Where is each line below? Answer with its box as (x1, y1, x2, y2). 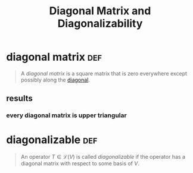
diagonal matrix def (6, 51, 102, 64)
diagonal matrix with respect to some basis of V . (20, 160, 140, 167)
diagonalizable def (6, 133, 98, 147)
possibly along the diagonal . (20, 76, 91, 83)
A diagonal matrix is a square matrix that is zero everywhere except (20, 70, 188, 77)
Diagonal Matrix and (49, 4, 151, 18)
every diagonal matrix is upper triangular (6, 111, 127, 119)
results (6, 93, 33, 103)
